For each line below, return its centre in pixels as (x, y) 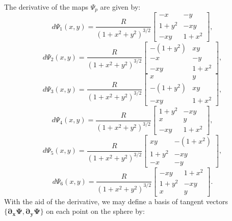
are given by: (120, 7)
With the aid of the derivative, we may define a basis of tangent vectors (116, 201)
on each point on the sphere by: (95, 211)
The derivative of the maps (46, 7)
